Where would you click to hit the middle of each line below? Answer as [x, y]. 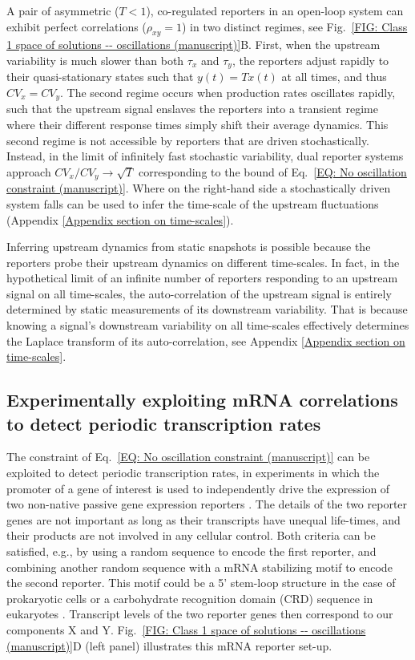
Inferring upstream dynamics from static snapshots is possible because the [189, 247]
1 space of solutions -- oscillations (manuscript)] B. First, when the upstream [193, 45]
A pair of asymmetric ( [63, 10]
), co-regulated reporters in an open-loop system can [275, 10]
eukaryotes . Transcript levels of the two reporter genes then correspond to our [200, 614]
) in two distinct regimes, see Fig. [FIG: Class [294, 26]
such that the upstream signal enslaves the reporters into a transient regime [192, 109]
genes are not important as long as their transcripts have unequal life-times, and [203, 519]
